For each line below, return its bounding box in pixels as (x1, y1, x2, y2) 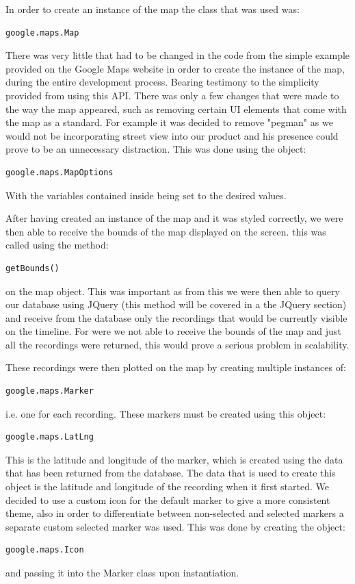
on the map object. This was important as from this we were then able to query (5, 283, 340, 298)
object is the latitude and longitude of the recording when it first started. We (5, 479, 329, 494)
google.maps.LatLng (5, 432, 94, 442)
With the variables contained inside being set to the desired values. (5, 188, 287, 202)
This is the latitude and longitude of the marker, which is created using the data (5, 452, 343, 466)
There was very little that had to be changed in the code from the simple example (5, 48, 350, 62)
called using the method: (5, 238, 109, 252)
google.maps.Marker (5, 386, 94, 396)
